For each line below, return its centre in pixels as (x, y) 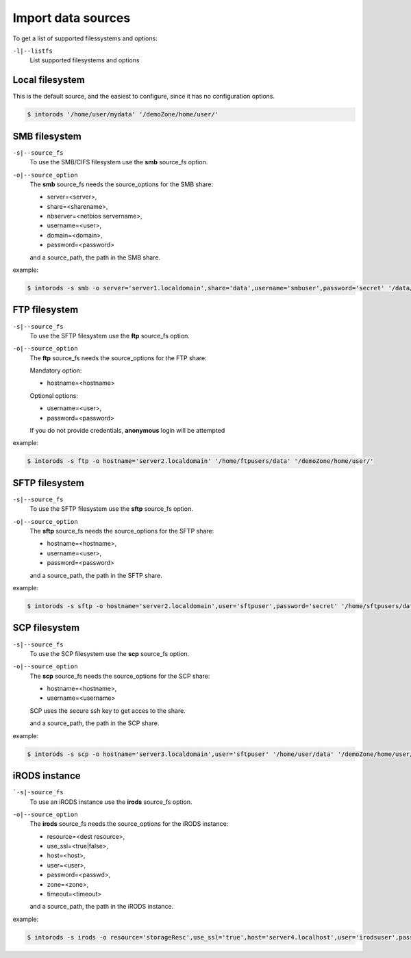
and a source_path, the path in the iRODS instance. (102, 907)
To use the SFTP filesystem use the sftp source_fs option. (111, 509)
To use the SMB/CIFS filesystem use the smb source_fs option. (119, 162)
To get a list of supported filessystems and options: (85, 38)
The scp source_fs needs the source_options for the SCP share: (120, 676)
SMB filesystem (47, 136)
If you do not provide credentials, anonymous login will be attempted (127, 431)
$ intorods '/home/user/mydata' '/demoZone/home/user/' (123, 114)
